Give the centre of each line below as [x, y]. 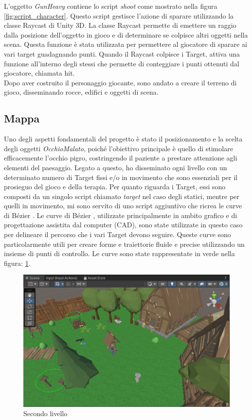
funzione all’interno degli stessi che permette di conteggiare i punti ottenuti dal [122, 63]
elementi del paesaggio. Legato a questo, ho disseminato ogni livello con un [116, 167]
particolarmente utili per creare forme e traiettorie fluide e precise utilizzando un [124, 244]
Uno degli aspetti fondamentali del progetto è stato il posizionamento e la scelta [123, 139]
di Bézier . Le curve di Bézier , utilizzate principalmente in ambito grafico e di [121, 215]
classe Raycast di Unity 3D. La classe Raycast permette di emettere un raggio [120, 25]
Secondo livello [45, 413]
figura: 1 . [17, 263]
